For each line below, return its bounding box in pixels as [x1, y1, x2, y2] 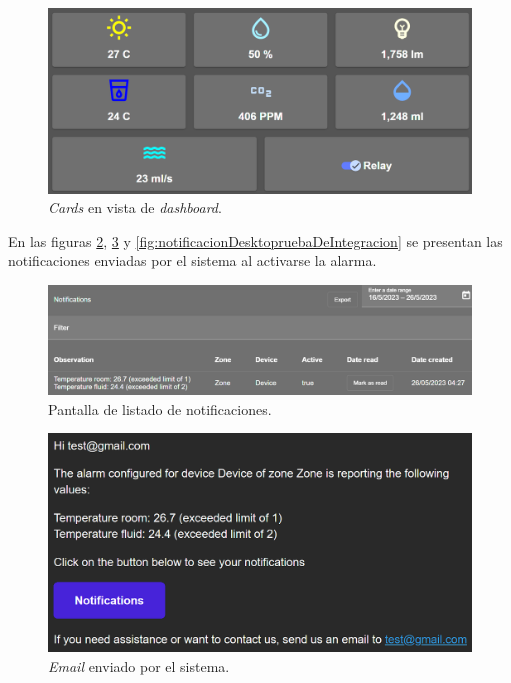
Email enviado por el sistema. [48, 655, 230, 676]
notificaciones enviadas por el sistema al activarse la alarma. [8, 250, 377, 271]
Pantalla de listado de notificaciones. [48, 398, 272, 419]
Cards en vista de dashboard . [48, 197, 222, 218]
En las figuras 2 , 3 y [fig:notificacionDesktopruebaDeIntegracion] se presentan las [8, 230, 503, 251]
